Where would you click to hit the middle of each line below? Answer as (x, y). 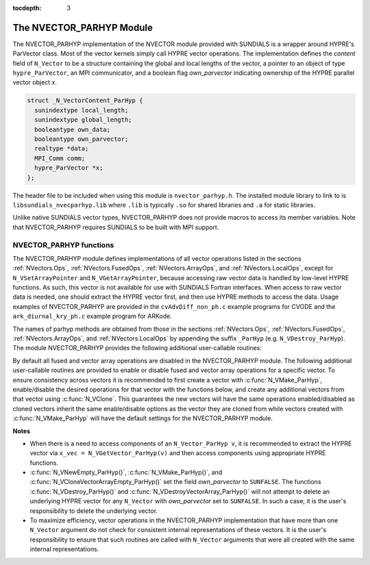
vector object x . (35, 82)
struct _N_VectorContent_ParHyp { (85, 101)
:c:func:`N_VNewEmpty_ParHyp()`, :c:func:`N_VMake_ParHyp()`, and (126, 472)
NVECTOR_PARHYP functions (63, 245)
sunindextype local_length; (82, 110)
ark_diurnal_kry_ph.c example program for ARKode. (92, 316)
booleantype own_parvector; (82, 139)
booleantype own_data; (73, 129)
